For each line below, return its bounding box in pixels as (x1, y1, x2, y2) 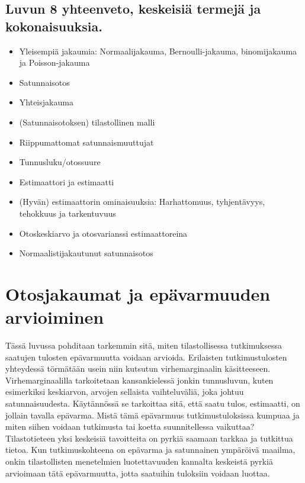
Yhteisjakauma (19, 96, 73, 108)
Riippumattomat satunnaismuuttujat (19, 136, 154, 148)
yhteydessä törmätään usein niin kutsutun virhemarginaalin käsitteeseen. (5, 362, 271, 375)
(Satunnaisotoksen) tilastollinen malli (19, 115, 155, 128)
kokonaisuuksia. (5, 17, 102, 35)
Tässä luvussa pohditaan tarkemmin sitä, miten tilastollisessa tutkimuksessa (5, 339, 282, 352)
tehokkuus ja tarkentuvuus (19, 207, 116, 219)
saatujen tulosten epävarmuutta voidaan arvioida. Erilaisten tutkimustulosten (5, 350, 287, 363)
